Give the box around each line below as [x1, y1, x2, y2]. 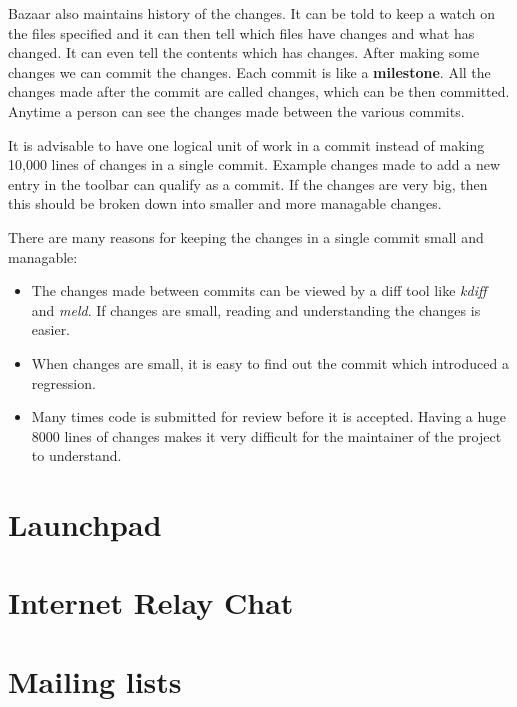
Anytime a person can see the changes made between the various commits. [8, 100, 465, 121]
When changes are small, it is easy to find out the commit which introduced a [31, 352, 509, 373]
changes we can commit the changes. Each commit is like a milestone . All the [8, 61, 491, 82]
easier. [31, 319, 71, 340]
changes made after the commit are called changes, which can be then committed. [8, 81, 510, 102]
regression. [31, 372, 96, 393]
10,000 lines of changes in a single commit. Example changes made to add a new [8, 154, 500, 175]
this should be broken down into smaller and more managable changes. [8, 193, 442, 214]
